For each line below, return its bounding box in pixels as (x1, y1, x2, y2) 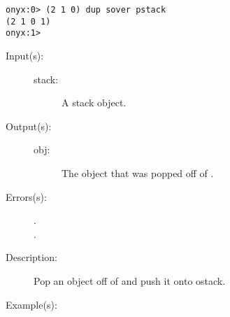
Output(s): (6, 118, 52, 133)
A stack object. (62, 95, 127, 110)
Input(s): (6, 48, 44, 62)
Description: (6, 250, 57, 265)
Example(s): (6, 297, 57, 311)
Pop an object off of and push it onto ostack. (34, 273, 226, 288)
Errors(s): (6, 189, 47, 204)
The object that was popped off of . (62, 165, 214, 180)
